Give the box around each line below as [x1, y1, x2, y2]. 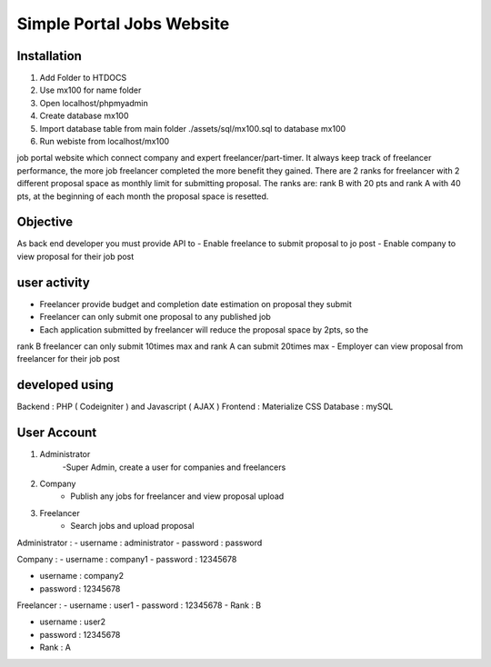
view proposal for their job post [16, 251, 135, 262]
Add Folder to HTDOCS [39, 73, 127, 84]
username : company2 [39, 571, 125, 582]
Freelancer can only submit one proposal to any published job [39, 312, 272, 323]
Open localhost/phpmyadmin [39, 97, 149, 108]
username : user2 [39, 616, 106, 627]
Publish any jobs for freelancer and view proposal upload [70, 491, 285, 502]
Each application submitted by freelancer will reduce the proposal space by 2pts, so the [39, 324, 369, 335]
